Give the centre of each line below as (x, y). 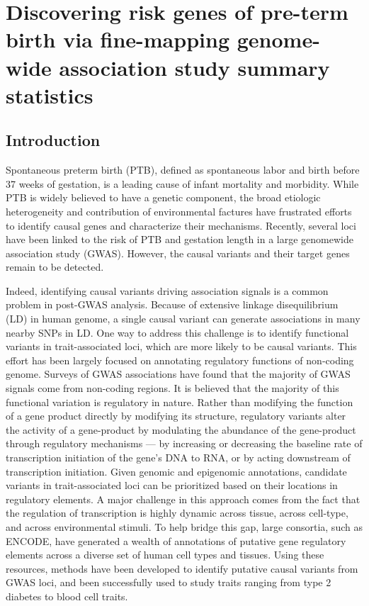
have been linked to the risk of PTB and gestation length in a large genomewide (180, 239)
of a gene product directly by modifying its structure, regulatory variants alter (176, 416)
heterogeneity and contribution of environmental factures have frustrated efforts (179, 211)
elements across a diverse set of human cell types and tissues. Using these (165, 555)
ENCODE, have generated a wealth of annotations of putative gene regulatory (176, 540)
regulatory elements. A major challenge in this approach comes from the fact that (183, 499)
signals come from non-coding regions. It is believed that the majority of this (172, 388)
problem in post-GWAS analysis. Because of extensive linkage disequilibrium (172, 304)
